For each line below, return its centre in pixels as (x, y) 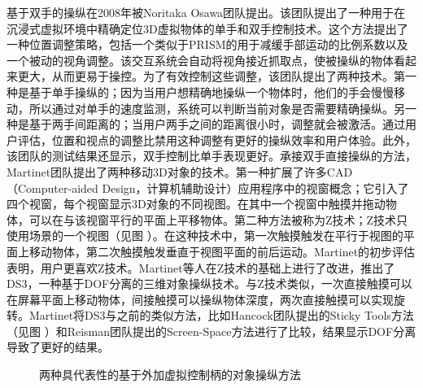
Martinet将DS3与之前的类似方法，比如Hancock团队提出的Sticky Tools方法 (221, 315)
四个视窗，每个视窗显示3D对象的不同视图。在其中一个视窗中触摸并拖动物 (202, 204)
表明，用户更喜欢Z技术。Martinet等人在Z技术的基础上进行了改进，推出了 (201, 267)
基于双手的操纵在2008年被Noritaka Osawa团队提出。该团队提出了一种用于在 (206, 12)
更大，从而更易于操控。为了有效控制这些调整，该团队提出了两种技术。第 (211, 76)
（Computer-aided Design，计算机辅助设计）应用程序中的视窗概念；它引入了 (208, 187)
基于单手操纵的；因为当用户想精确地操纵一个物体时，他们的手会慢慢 (211, 92)
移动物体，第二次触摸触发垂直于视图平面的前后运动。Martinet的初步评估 (222, 251)
